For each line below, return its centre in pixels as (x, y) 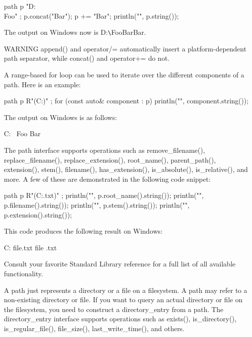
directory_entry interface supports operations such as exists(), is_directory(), (120, 319)
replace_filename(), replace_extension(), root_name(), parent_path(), (110, 159)
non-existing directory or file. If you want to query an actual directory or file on (123, 300)
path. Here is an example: (42, 84)
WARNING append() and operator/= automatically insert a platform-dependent (125, 48)
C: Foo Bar (22, 133)
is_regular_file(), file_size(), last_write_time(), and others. (94, 328)
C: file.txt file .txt (31, 247)
